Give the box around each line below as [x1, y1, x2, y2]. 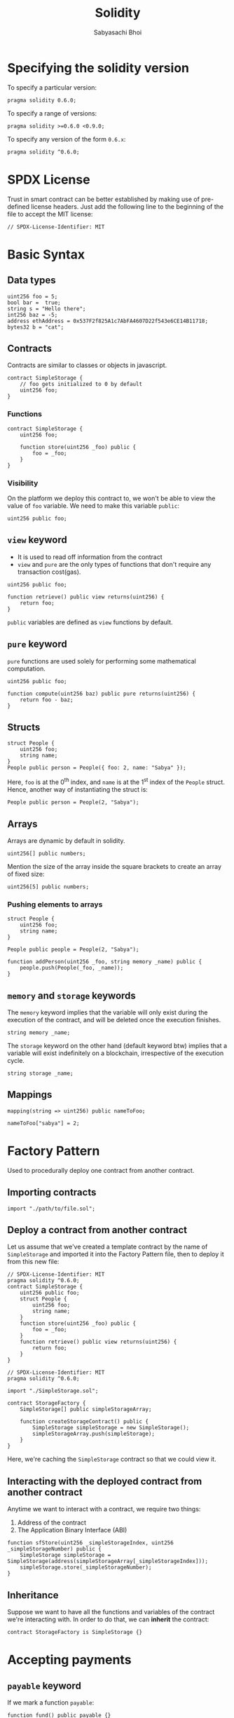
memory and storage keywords [7, 989, 137, 1001]
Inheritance [7, 1589, 59, 1601]
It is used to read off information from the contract [17, 552, 163, 561]
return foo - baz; [20, 696, 74, 703]
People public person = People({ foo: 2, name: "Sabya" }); [7, 764, 187, 771]
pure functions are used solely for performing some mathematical [7, 657, 196, 665]
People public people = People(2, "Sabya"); [7, 946, 139, 954]
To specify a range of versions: [7, 109, 97, 117]
